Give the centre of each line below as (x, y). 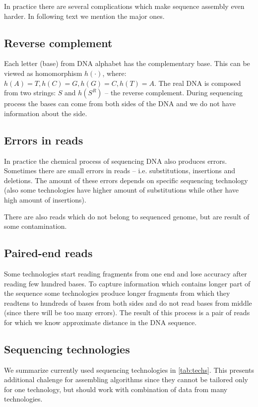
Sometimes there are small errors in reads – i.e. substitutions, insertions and (120, 170)
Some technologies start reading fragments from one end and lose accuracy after (126, 273)
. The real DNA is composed (197, 83)
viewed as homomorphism (43, 73)
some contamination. (35, 226)
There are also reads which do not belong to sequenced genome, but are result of (127, 216)
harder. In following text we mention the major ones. (84, 16)
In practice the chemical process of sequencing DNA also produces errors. (116, 161)
